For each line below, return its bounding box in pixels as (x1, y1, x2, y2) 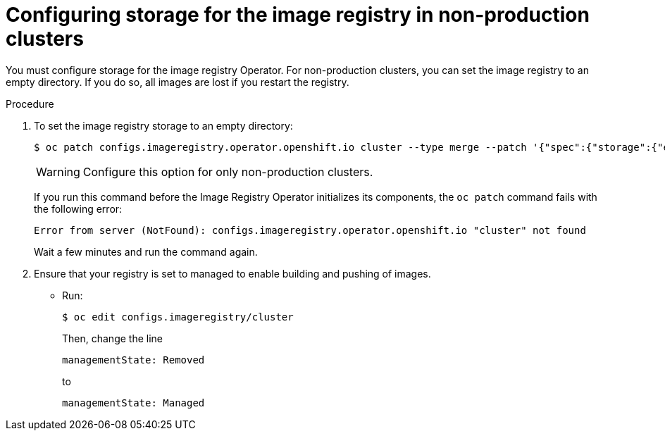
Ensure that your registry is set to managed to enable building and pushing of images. (34, 267, 431, 280)
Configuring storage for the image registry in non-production (6, 3, 590, 27)
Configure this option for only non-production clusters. (82, 164, 373, 179)
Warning (36, 164, 80, 179)
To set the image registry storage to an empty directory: (34, 119, 293, 132)
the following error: (34, 202, 123, 215)
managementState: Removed (62, 354, 205, 366)
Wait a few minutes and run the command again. (34, 245, 258, 258)
